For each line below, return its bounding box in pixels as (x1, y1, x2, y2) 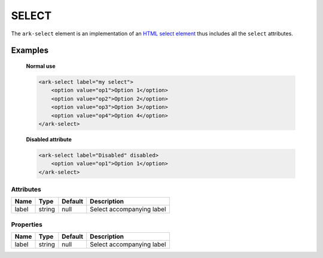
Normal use (26, 62, 56, 69)
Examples (11, 45, 49, 56)
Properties (11, 220, 43, 229)
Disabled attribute (26, 135, 72, 143)
